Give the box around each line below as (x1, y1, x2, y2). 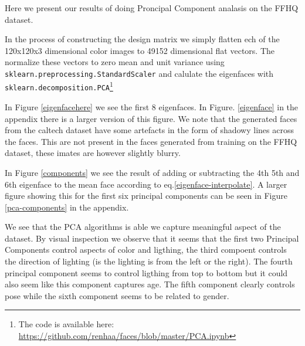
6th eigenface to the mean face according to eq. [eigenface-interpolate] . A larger (5, 178, 287, 190)
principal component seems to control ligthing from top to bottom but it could (5, 266, 288, 279)
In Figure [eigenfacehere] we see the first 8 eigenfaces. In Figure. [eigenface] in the (5, 100, 299, 113)
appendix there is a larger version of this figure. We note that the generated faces (5, 112, 297, 124)
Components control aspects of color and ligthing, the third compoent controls (5, 243, 287, 256)
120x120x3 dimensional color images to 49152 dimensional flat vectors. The (5, 44, 275, 56)
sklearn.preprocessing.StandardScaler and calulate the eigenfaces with (5, 67, 274, 79)
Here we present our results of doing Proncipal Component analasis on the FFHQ (5, 2, 299, 13)
